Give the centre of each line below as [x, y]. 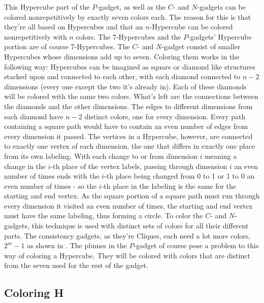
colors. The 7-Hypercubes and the [128, 36]
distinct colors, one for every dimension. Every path [165, 116]
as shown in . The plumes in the [77, 245]
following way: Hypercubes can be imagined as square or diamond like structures [130, 66]
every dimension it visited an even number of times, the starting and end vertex [128, 205]
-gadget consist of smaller [201, 46]
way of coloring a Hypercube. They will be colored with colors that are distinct [127, 255]
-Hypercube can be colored [191, 27]
